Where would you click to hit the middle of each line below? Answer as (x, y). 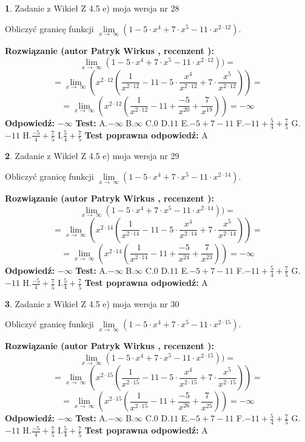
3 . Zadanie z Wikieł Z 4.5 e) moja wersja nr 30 (92, 303)
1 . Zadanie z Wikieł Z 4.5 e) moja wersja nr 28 (92, 8)
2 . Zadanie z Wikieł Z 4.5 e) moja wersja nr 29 (92, 156)
